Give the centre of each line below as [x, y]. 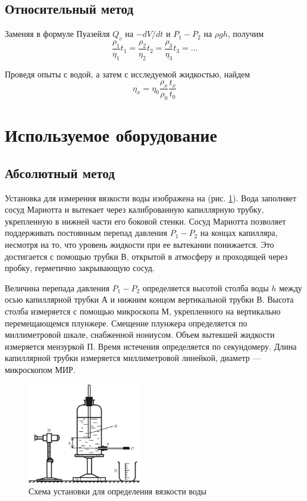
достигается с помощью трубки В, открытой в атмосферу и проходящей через [146, 256]
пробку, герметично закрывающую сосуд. [80, 268]
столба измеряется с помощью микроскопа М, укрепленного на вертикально [143, 311]
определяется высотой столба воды [206, 287]
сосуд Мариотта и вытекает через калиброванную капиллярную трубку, [134, 209]
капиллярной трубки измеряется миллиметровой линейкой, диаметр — [133, 358]
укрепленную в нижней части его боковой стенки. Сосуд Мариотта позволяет [145, 221]
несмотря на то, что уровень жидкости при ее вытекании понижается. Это [140, 245]
